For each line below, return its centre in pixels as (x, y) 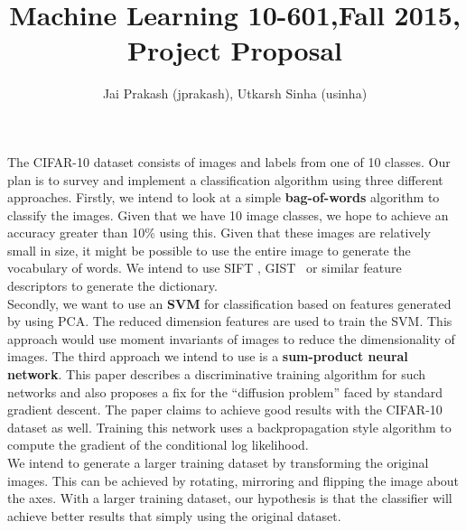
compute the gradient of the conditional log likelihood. (158, 445)
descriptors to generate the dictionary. (112, 286)
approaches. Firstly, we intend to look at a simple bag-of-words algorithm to (224, 197)
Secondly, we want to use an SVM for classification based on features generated (229, 303)
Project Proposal (235, 50)
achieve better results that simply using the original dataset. (174, 515)
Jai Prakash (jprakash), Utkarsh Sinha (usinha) (235, 93)
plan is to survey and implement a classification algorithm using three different (225, 179)
